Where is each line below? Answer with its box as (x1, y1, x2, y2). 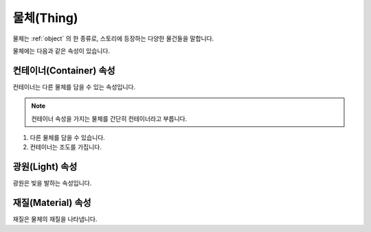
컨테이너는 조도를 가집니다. (30, 143, 102, 151)
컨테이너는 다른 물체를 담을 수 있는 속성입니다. (12, 82, 136, 91)
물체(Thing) (12, 10, 78, 25)
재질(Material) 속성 (12, 197, 92, 209)
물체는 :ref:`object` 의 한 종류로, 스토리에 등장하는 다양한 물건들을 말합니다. (12, 34, 214, 43)
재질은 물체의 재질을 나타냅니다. (12, 215, 98, 223)
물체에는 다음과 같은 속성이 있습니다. (12, 47, 110, 55)
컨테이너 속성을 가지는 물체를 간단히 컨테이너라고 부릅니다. (31, 114, 188, 123)
